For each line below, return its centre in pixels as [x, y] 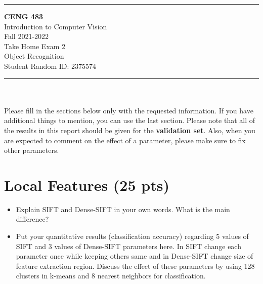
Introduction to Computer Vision [56, 26]
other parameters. [32, 150]
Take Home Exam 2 [35, 46]
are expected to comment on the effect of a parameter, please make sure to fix [125, 140]
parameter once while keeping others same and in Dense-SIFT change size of [135, 256]
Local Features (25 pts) [87, 185]
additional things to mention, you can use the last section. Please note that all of [130, 120]
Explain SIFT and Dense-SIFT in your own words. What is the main [123, 209]
